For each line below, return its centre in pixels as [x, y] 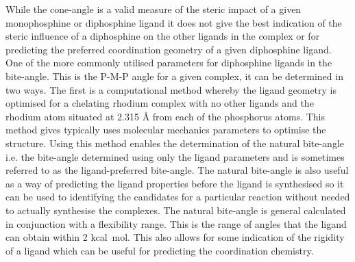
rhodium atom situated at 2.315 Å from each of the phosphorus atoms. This [166, 116]
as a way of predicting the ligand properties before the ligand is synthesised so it [175, 183]
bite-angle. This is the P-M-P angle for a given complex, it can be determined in [174, 76]
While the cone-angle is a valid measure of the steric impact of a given [154, 9]
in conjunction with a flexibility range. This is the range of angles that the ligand [176, 223]
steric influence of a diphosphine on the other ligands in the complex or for [163, 36]
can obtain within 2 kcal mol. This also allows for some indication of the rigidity [175, 237]
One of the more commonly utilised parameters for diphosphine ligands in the [169, 63]
